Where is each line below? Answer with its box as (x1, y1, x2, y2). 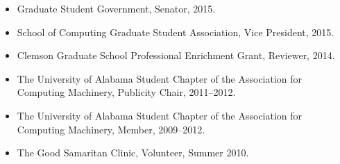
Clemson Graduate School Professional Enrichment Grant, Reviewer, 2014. (17, 48, 335, 63)
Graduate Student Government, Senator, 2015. (17, 1, 216, 15)
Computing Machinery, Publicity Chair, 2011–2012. (17, 85, 236, 99)
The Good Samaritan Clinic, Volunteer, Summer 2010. (17, 145, 249, 160)
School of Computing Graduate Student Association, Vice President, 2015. (17, 24, 334, 39)
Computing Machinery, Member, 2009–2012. (17, 122, 205, 136)
